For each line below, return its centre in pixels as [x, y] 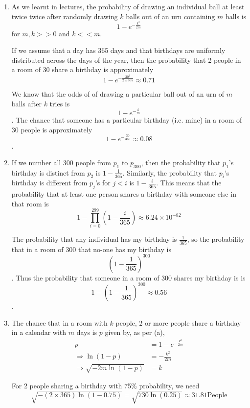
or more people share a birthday [193, 322]
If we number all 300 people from [61, 162]
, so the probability [216, 239]
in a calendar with [39, 332]
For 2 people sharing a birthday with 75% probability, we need [105, 385]
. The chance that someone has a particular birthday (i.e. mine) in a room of [127, 120]
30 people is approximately [52, 129]
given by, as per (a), [135, 332]
